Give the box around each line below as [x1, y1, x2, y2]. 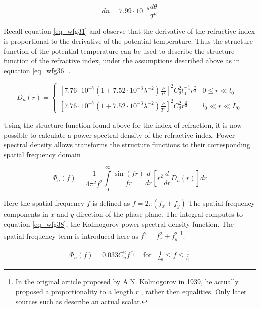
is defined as [92, 198, 130, 208]
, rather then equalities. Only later [141, 286, 247, 296]
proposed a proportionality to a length [15, 286, 133, 296]
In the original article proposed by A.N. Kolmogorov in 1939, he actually [15, 276, 239, 287]
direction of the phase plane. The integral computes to [76, 209, 243, 219]
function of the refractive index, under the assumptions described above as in [4, 55, 240, 66]
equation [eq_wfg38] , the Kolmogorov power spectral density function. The [4, 219, 234, 229]
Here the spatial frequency [4, 198, 85, 208]
